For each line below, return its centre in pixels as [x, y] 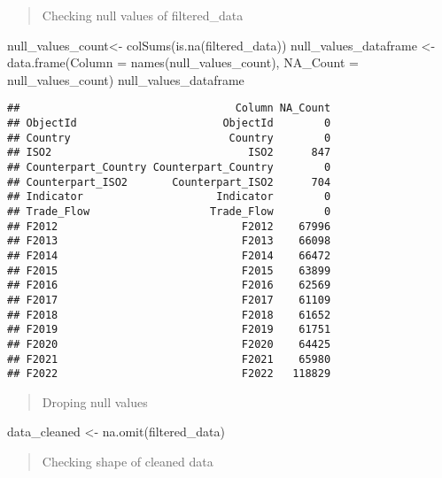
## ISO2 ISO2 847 [169, 153]
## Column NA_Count [169, 108]
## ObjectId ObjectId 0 [169, 123]
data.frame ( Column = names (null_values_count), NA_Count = [183, 62]
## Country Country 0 [169, 138]
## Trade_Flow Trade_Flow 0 [169, 211]
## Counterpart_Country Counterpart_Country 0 [169, 167]
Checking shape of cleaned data [128, 462]
